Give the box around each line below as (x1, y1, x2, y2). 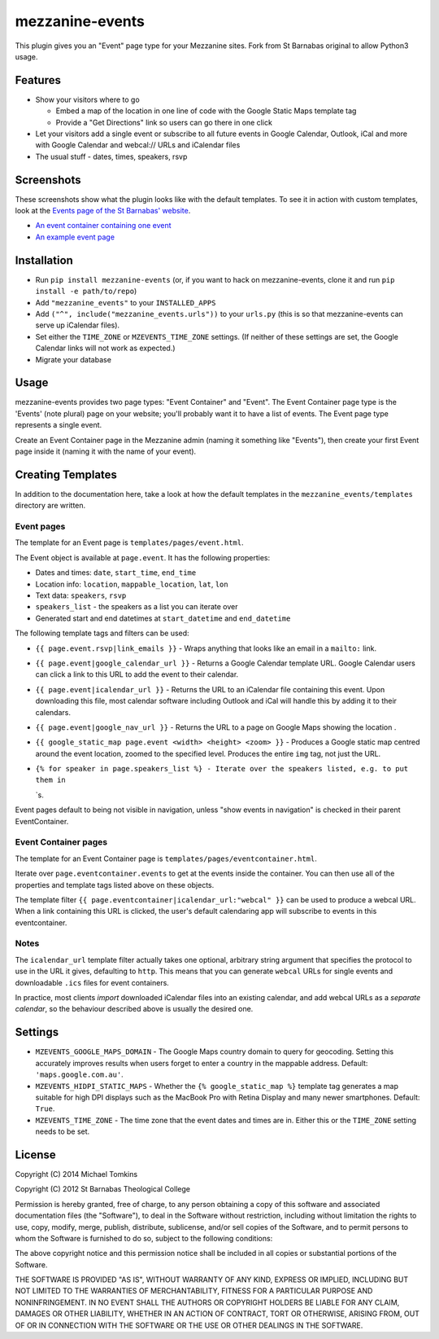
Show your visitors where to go (35, 94, 140, 104)
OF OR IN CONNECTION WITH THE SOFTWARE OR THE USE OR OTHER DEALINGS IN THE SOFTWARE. (15, 1320, 363, 1330)
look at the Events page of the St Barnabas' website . (15, 206, 191, 216)
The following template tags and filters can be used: (15, 628, 190, 639)
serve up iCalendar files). (35, 320, 120, 330)
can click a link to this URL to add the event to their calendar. (35, 669, 239, 679)
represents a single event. (15, 420, 102, 430)
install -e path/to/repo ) (35, 286, 137, 296)
